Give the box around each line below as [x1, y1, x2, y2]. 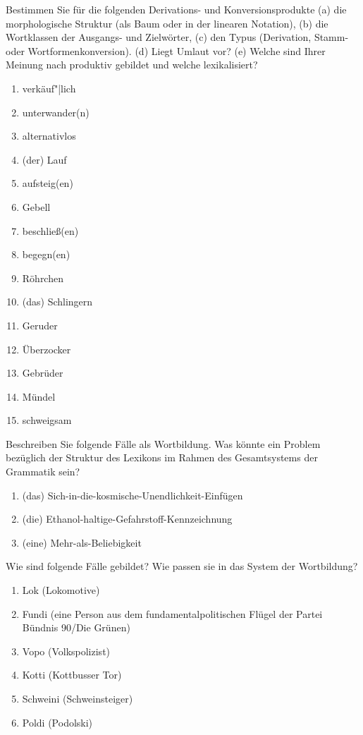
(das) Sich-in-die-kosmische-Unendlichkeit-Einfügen [22, 487, 243, 502]
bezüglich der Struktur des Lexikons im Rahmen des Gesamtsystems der [6, 450, 318, 465]
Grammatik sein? [6, 464, 80, 479]
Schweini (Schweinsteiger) [22, 691, 133, 705]
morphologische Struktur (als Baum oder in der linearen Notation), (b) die [6, 16, 328, 30]
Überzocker [22, 341, 71, 356]
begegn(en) [22, 247, 70, 262]
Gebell [22, 199, 51, 214]
